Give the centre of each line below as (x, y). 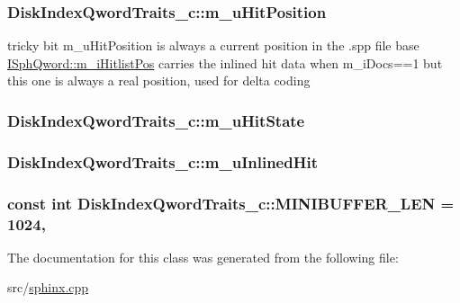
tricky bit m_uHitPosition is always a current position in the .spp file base (213, 45)
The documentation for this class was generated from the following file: (203, 257)
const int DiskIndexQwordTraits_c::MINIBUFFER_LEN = (231, 203)
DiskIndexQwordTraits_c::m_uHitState (156, 120)
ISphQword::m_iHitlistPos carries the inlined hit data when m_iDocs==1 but (225, 62)
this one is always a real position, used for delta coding (159, 80)
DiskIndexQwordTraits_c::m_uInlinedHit (162, 161)
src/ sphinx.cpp (48, 287)
